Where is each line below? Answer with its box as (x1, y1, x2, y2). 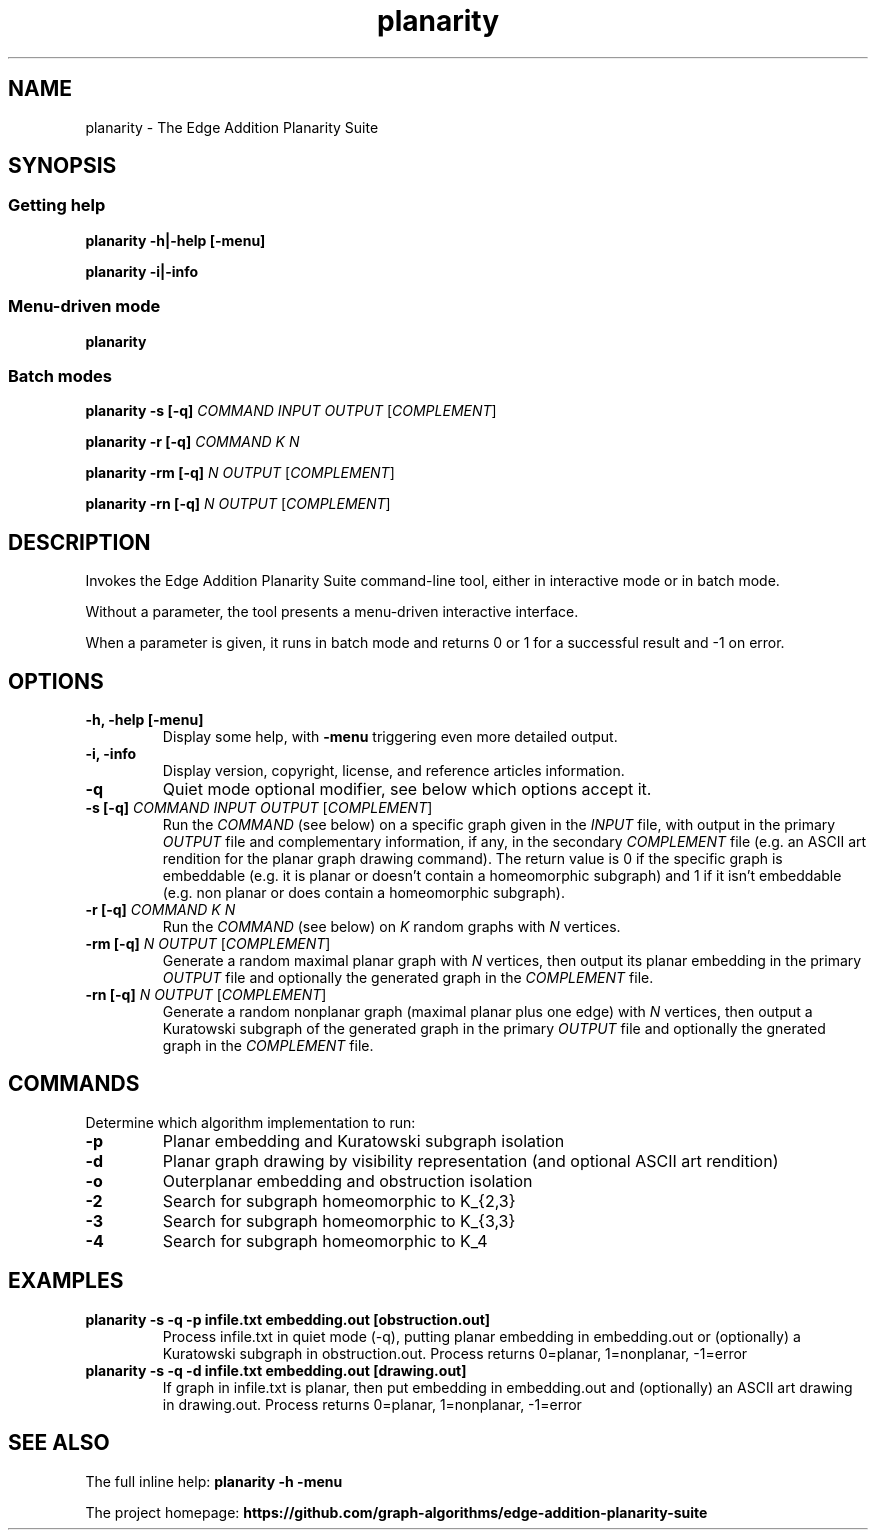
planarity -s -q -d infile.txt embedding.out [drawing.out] (85, 1361, 467, 1379)
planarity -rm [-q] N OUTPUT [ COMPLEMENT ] (85, 464, 395, 482)
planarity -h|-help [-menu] (85, 231, 266, 249)
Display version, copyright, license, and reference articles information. (162, 762, 625, 779)
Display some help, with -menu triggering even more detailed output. (162, 728, 618, 745)
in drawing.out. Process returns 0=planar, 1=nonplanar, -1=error (162, 1395, 582, 1413)
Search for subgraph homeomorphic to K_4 (162, 1230, 488, 1251)
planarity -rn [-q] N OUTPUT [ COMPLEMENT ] (85, 495, 391, 513)
